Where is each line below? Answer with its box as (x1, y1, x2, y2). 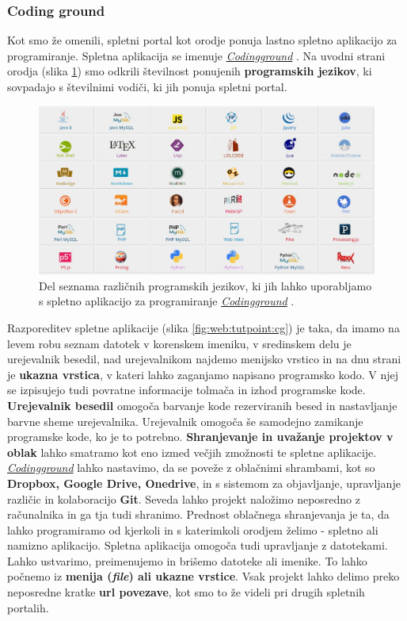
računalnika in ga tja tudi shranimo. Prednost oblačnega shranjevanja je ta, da (7, 506, 390, 523)
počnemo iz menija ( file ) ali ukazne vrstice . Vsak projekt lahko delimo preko (7, 568, 400, 585)
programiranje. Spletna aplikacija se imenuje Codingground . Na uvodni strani (7, 47, 386, 63)
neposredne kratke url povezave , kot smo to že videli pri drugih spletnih (7, 584, 365, 600)
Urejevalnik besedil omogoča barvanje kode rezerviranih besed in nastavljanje (7, 397, 397, 413)
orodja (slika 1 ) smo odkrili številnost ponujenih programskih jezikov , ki (7, 63, 372, 79)
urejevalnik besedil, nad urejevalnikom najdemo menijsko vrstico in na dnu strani (7, 351, 401, 367)
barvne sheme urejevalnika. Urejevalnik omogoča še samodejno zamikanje (7, 412, 363, 429)
